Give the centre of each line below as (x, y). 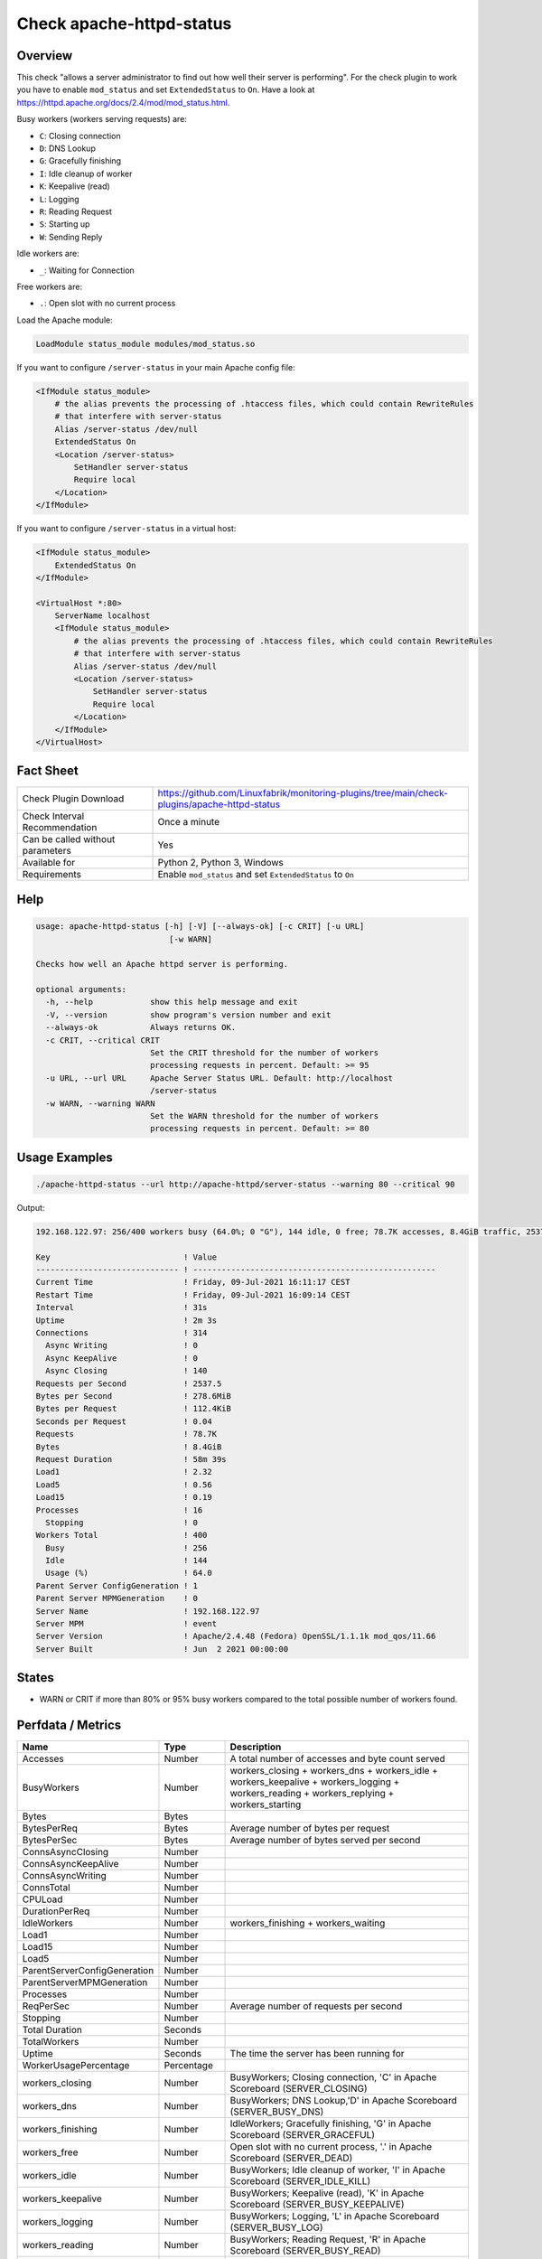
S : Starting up (65, 224)
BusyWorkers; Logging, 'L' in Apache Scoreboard (335, 2217)
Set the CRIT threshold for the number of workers (264, 1053)
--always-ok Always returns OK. (141, 1027)
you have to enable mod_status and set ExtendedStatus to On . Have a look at (166, 89)
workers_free (50, 2152)
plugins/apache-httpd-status (219, 804)
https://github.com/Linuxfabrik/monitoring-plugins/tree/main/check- (303, 792)
